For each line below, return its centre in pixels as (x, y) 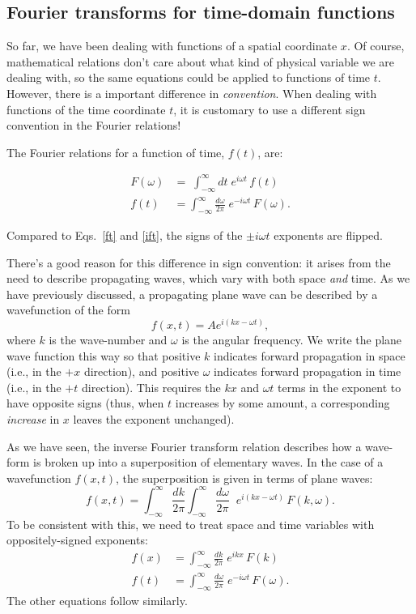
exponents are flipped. (328, 235)
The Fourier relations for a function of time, (116, 152)
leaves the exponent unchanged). (154, 419)
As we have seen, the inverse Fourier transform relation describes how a (184, 446)
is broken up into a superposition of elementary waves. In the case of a (208, 462)
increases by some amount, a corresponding (282, 403)
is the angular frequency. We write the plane (292, 340)
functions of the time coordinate (86, 109)
